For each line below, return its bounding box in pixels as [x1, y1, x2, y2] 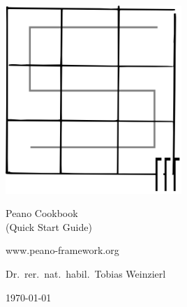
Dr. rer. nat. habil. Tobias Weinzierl [6, 267, 166, 280]
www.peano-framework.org [6, 243, 119, 257]
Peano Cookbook [6, 206, 78, 220]
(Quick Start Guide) [6, 219, 92, 234]
